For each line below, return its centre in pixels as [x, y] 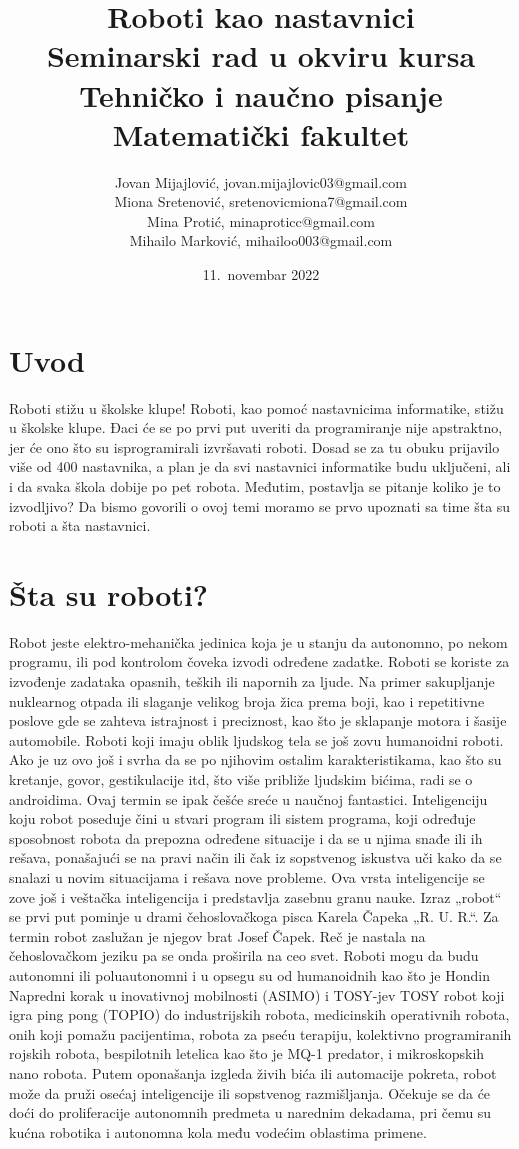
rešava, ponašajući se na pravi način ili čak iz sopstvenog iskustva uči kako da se [255, 857]
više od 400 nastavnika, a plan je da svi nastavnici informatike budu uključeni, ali [260, 466]
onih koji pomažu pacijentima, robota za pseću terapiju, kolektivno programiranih [260, 1033]
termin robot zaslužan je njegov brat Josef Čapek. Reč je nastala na [217, 935]
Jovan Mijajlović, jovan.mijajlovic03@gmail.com [261, 181]
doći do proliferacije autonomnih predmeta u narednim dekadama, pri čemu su [250, 1112]
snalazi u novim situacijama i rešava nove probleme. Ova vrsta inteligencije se [247, 877]
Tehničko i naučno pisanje [261, 94]
